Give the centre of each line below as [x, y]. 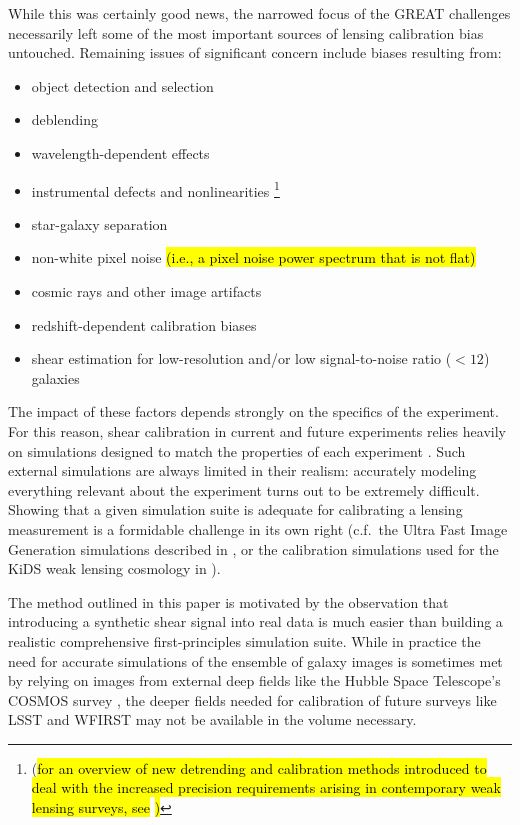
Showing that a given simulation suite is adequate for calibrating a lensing [235, 509]
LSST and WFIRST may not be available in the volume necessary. [212, 719]
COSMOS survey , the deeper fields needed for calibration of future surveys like [252, 699]
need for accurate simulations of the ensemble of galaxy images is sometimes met [255, 660]
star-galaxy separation [99, 223]
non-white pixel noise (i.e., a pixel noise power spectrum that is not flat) [253, 257]
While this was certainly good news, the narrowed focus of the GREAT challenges [259, 13]
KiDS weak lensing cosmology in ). [114, 568]
